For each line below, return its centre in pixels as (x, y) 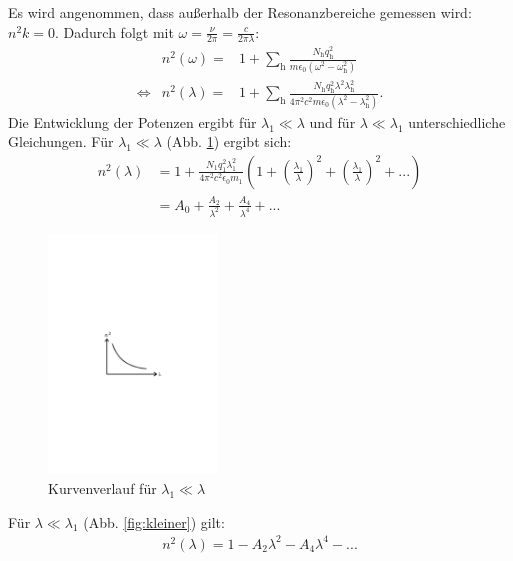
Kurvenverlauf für (102, 488)
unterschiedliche (457, 121)
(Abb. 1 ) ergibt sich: (229, 141)
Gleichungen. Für (61, 141)
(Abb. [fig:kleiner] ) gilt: (154, 521)
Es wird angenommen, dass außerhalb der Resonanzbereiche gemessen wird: (240, 12)
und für (332, 121)
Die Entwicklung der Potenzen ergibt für (132, 121)
